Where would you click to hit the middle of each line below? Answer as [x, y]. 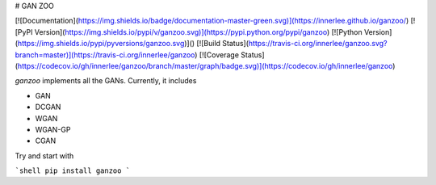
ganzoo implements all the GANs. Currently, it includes [106, 81]
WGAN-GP [53, 129]
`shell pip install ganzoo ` [73, 171]
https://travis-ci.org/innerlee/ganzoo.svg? [318, 44]
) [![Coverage [217, 55]
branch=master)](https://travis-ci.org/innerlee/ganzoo [105, 55]
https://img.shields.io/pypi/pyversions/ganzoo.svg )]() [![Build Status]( [133, 44]
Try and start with [44, 156]
